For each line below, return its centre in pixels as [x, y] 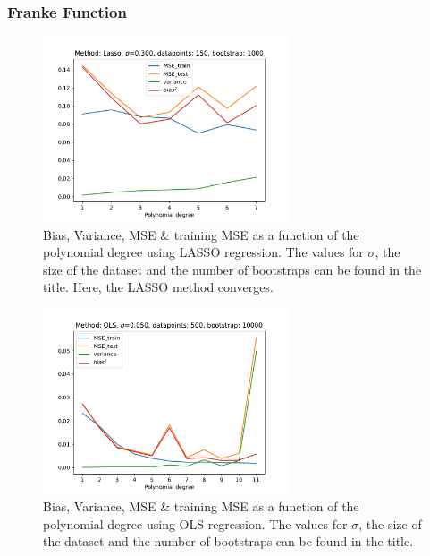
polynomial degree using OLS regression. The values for [195, 523]
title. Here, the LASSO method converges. [158, 287]
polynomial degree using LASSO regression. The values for [203, 252]
